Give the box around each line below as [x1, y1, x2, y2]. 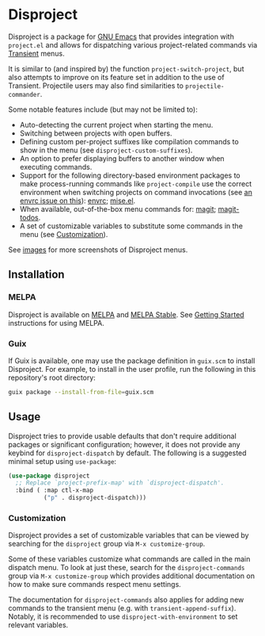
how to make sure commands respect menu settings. [8, 580, 182, 589]
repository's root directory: [8, 373, 97, 382]
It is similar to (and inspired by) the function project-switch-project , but [8, 63, 244, 73]
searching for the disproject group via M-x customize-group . [8, 539, 206, 549]
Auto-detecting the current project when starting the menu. [19, 120, 214, 129]
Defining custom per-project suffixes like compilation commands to [19, 136, 239, 146]
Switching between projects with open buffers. [19, 128, 172, 138]
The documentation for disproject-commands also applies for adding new [8, 595, 244, 604]
